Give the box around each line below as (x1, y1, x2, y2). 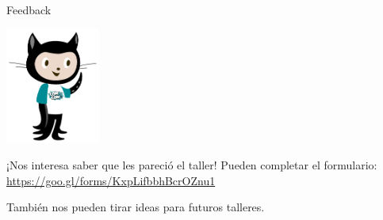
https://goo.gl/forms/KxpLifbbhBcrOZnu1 (6, 172, 216, 188)
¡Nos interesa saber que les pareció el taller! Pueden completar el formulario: (6, 157, 377, 173)
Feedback (6, 2, 52, 17)
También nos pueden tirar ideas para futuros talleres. (6, 199, 265, 215)
